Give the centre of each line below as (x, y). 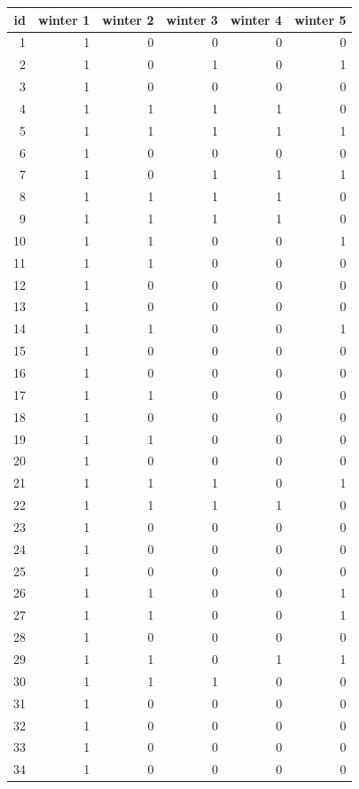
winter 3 (192, 19)
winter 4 (256, 19)
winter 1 (64, 19)
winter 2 (128, 19)
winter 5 (320, 19)
